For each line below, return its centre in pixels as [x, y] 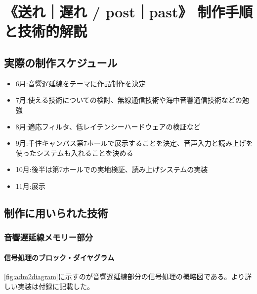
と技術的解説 [46, 31]
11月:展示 [30, 186]
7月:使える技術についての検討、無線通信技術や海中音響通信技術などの [129, 100]
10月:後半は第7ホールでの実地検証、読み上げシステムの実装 [112, 169]
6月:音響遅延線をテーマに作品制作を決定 [81, 83]
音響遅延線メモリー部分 [48, 237]
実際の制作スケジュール [61, 62]
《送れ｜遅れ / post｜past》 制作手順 [128, 12]
